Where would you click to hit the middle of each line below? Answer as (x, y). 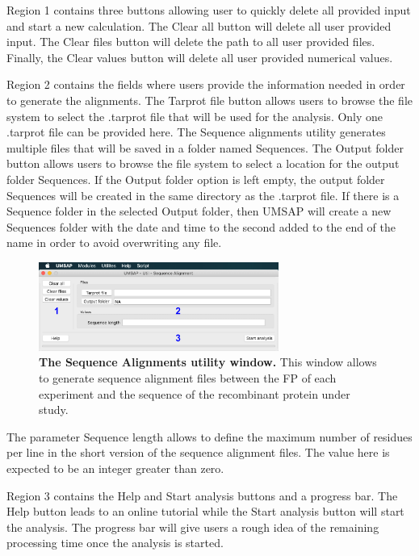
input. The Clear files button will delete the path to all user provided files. (191, 42)
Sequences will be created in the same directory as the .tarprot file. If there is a (203, 195)
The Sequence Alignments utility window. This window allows (208, 362)
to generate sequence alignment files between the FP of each (188, 377)
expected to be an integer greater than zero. (115, 468)
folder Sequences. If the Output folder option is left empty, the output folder (196, 179)
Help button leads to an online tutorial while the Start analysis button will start (205, 511)
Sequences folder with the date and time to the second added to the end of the (201, 226)
